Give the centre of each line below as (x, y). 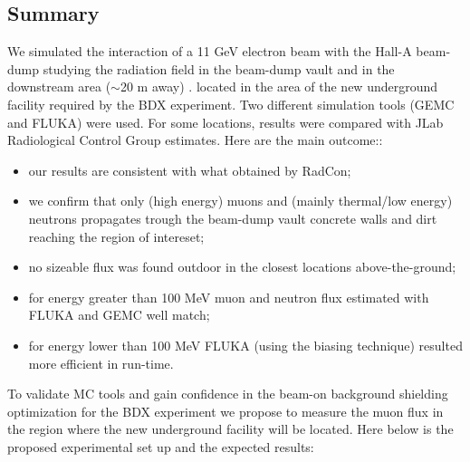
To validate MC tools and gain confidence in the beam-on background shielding (228, 394)
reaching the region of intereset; (116, 236)
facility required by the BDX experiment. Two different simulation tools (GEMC (231, 104)
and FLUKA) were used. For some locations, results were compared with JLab (225, 122)
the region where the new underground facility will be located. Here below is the (230, 429)
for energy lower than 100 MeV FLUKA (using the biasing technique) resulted (245, 345)
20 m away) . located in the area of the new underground (279, 87)
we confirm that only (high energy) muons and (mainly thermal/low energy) (240, 201)
